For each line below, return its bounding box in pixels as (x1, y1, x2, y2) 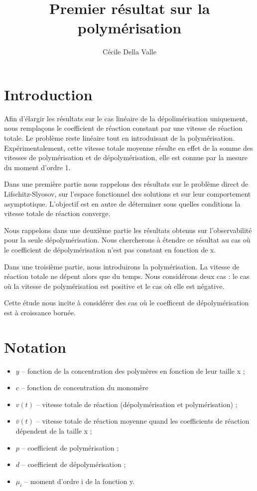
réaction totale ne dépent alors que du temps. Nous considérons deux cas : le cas (4, 271, 250, 281)
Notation (4, 336, 66, 357)
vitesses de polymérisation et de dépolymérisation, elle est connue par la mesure (4, 152, 248, 163)
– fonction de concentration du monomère (21, 382, 148, 393)
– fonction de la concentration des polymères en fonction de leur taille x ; (21, 365, 245, 376)
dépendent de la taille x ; (15, 426, 92, 436)
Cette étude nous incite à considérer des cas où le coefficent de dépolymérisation (4, 297, 249, 308)
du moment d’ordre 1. (4, 162, 71, 172)
